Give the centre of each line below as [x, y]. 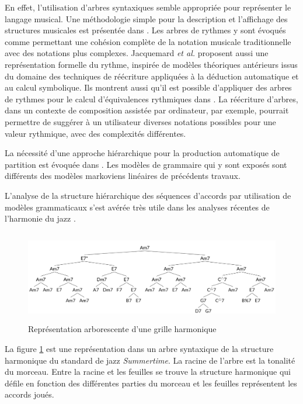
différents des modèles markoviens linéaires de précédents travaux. [123, 176]
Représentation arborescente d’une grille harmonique [122, 329]
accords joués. [29, 394]
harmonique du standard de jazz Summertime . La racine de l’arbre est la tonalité [150, 360]
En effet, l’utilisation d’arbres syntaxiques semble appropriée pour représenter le [148, 7]
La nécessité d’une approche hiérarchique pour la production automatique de [142, 153]
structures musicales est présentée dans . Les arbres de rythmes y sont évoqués [145, 30]
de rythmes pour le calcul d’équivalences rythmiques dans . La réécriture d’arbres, [151, 99]
